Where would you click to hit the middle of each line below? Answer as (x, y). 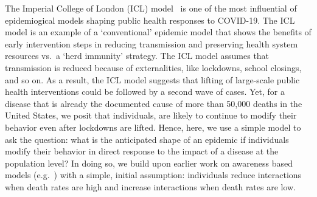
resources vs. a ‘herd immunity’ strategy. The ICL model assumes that (137, 56)
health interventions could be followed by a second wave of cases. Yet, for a (145, 92)
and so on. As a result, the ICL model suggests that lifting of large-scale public (152, 79)
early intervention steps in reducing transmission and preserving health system (152, 43)
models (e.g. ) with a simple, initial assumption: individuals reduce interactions (153, 175)
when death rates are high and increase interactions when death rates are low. (151, 186)
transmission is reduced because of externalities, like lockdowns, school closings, (153, 67)
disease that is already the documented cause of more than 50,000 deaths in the (154, 103)
